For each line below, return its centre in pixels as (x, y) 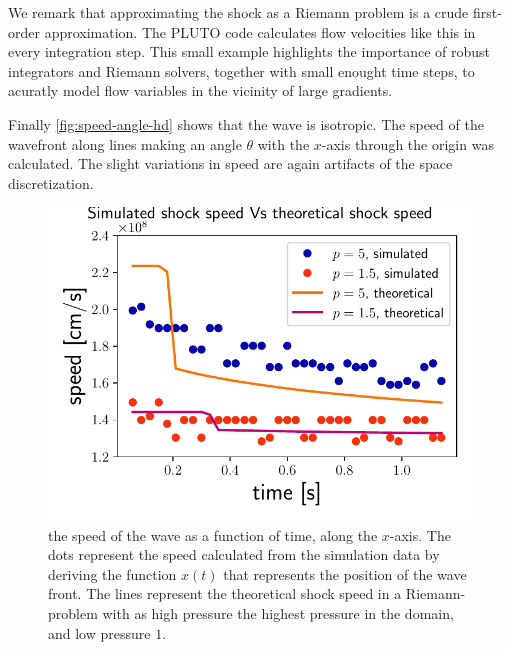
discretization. (51, 182)
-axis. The (420, 534)
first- (487, 12)
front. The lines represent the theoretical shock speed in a (225, 593)
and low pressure (99, 632)
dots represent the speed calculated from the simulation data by (244, 554)
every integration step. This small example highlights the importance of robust (249, 51)
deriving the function (112, 573)
